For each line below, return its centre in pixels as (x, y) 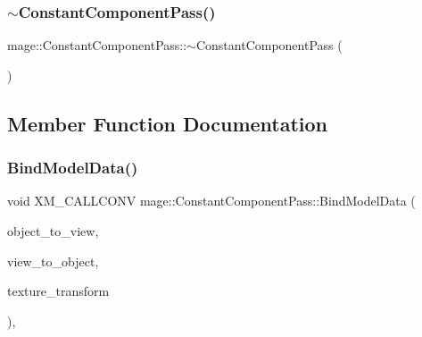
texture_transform (58, 291)
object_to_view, (53, 231)
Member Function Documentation (168, 123)
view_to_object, (53, 261)
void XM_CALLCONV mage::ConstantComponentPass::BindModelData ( (211, 201)
